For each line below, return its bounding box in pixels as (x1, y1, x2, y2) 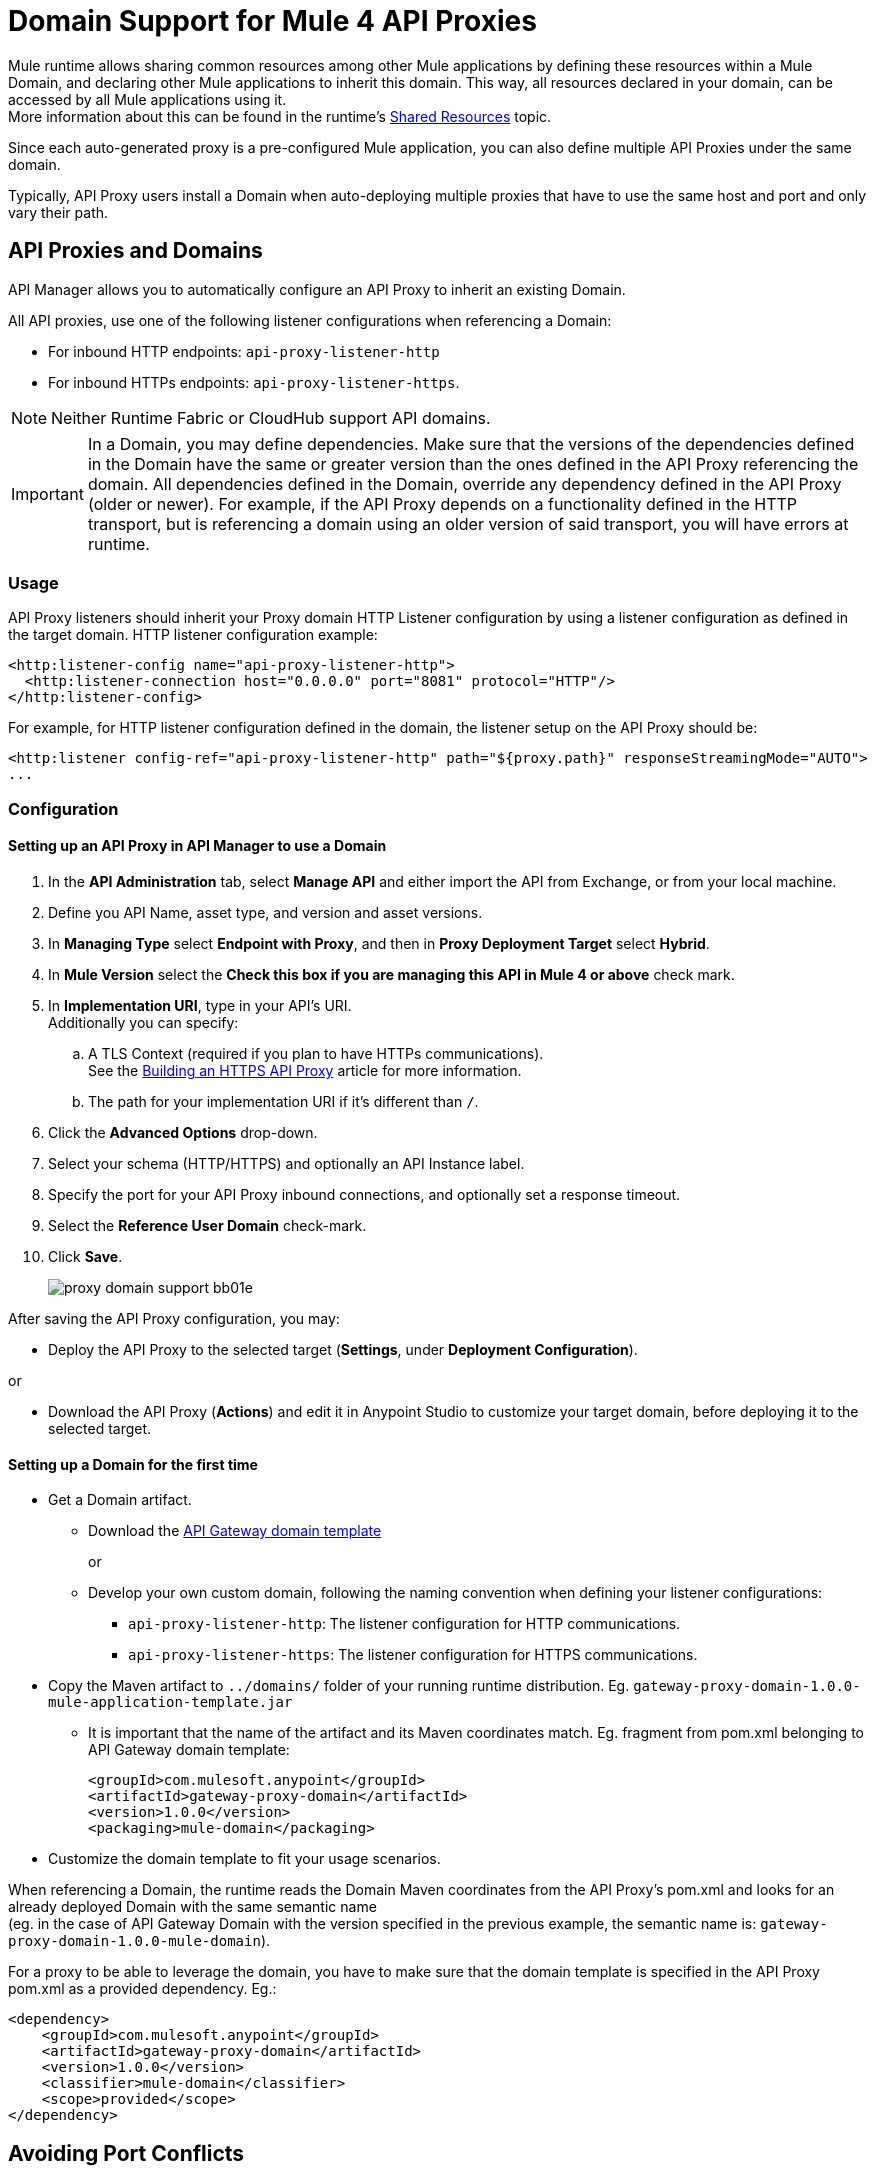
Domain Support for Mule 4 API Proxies (8, 4, 537, 38)
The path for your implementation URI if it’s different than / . (88, 1092, 479, 1110)
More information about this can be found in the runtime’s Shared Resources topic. (8, 107, 552, 125)
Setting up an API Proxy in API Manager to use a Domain (8, 837, 387, 855)
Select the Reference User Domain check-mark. (48, 1216, 367, 1234)
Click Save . (48, 1247, 123, 1265)
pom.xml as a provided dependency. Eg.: (8, 1980, 277, 1998)
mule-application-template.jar (48, 1694, 293, 1711)
